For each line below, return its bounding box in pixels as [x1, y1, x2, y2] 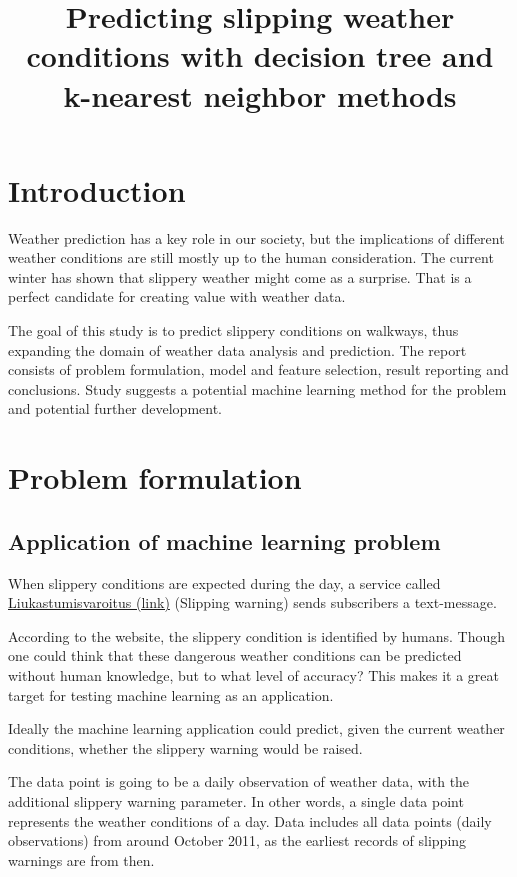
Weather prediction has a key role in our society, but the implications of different [8, 227, 505, 248]
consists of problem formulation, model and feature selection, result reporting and [8, 359, 509, 380]
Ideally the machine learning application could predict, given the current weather [8, 718, 505, 739]
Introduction [8, 169, 186, 210]
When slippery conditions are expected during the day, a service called [8, 572, 441, 593]
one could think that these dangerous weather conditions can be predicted [8, 645, 462, 666]
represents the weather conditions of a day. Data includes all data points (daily [8, 810, 492, 831]
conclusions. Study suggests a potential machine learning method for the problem [8, 378, 507, 399]
